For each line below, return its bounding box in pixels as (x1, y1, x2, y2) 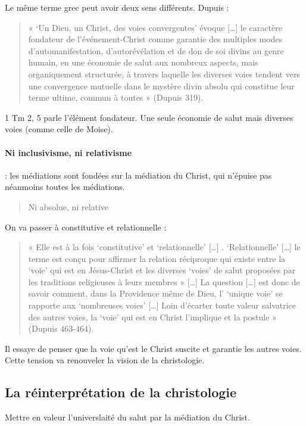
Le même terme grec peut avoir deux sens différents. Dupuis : (5, 1, 229, 13)
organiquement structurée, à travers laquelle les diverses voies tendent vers (28, 67, 300, 80)
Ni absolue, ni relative (28, 200, 109, 213)
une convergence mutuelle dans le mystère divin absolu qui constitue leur (28, 79, 295, 92)
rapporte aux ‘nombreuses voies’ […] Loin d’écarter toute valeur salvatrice (28, 299, 296, 311)
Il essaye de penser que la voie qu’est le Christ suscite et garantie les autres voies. (5, 342, 302, 354)
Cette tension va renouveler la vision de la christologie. (5, 354, 205, 366)
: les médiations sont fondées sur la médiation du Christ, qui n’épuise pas (5, 169, 272, 181)
